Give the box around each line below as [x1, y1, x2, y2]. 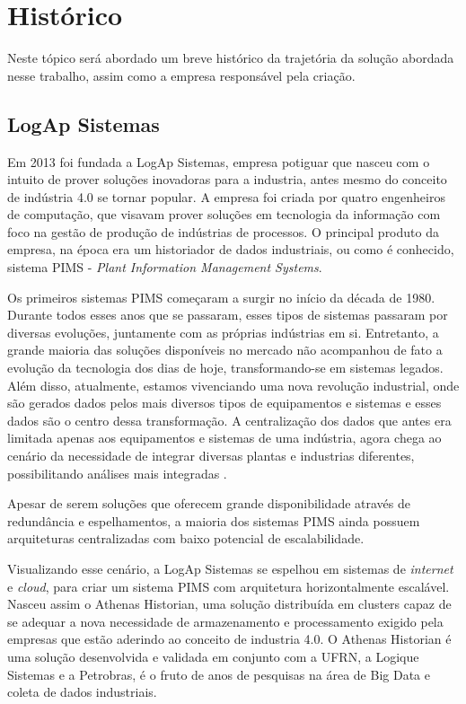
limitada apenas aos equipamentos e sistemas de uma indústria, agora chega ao [7, 428, 442, 447]
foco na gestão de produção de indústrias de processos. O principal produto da [7, 222, 439, 241]
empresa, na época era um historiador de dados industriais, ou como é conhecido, [7, 240, 454, 259]
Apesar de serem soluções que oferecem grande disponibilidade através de [7, 494, 411, 513]
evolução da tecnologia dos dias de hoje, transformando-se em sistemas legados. [7, 358, 444, 377]
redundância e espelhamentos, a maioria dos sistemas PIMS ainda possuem [7, 511, 420, 530]
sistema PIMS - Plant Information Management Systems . [7, 258, 322, 277]
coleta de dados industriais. [7, 682, 157, 701]
